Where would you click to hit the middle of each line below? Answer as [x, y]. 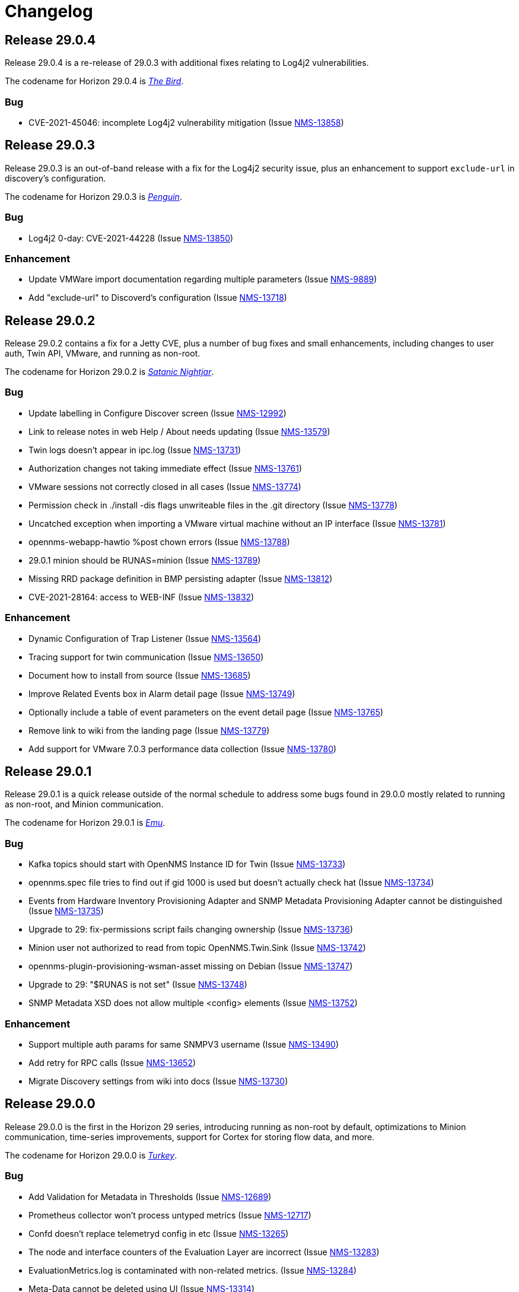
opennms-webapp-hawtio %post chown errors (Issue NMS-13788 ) [159, 542]
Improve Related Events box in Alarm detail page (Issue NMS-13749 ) [162, 693]
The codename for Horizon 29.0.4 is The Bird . [94, 81]
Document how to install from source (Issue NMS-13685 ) [140, 675]
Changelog [49, 11]
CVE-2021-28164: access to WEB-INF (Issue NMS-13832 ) [141, 597]
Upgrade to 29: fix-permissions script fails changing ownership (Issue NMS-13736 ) [191, 930]
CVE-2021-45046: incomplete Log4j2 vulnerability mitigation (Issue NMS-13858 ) [186, 122]
